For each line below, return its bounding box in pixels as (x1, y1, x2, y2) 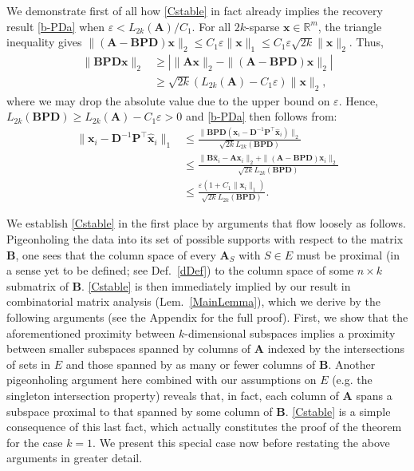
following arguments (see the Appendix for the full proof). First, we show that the (6, 309, 408, 326)
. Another (328, 355, 376, 372)
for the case (6, 433, 63, 450)
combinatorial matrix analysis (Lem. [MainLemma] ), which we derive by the (6, 293, 380, 310)
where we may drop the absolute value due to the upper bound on (6, 92, 330, 109)
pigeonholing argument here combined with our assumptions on (6, 371, 317, 388)
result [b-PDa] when (6, 18, 105, 34)
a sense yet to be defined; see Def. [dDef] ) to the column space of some (6, 262, 354, 279)
